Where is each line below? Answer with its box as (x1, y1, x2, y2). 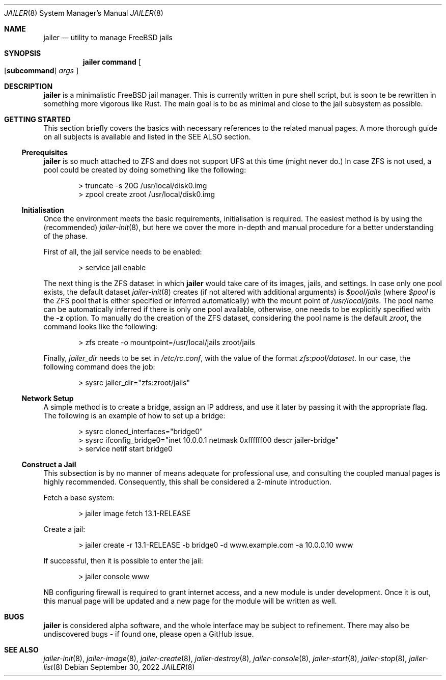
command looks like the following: (43, 322, 158, 331)
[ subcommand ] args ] (4, 66, 79, 75)
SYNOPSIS (4, 49, 41, 58)
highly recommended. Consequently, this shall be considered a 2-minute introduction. (43, 477, 332, 486)
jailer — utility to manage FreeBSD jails (43, 33, 173, 42)
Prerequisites (21, 148, 68, 157)
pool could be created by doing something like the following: (43, 165, 246, 174)
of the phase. (43, 232, 88, 240)
